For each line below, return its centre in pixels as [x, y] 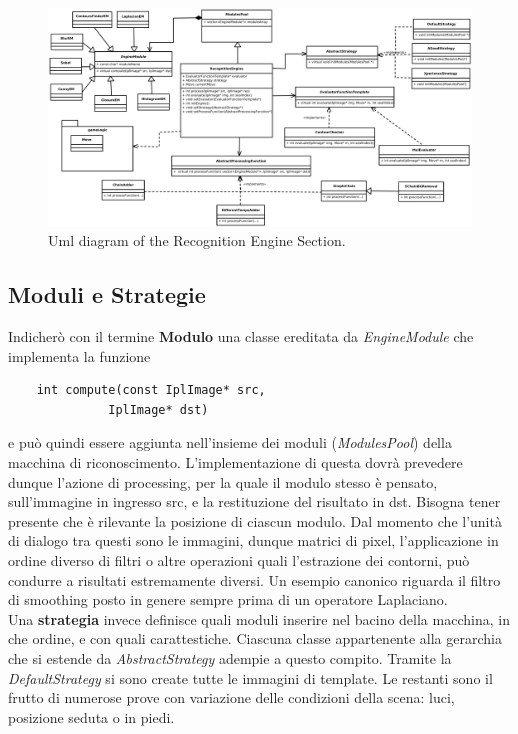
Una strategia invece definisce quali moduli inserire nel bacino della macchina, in [259, 618]
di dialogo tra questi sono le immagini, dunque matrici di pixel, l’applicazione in [253, 540]
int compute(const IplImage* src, [151, 390]
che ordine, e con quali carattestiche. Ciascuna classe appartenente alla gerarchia [255, 638]
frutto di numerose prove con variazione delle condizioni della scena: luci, [231, 697]
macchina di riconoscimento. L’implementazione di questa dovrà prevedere [235, 461]
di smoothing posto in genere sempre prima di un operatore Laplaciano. [228, 599]
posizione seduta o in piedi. [91, 716]
